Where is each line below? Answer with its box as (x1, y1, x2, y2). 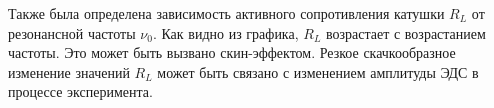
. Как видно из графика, (152, 22, 299, 43)
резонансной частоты (8, 22, 136, 43)
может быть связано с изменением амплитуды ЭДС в (157, 61, 479, 82)
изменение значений (8, 61, 130, 82)
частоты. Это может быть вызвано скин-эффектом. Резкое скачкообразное (8, 42, 456, 63)
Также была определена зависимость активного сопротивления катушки (8, 3, 445, 23)
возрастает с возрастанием (325, 22, 486, 43)
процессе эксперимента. (8, 81, 153, 102)
